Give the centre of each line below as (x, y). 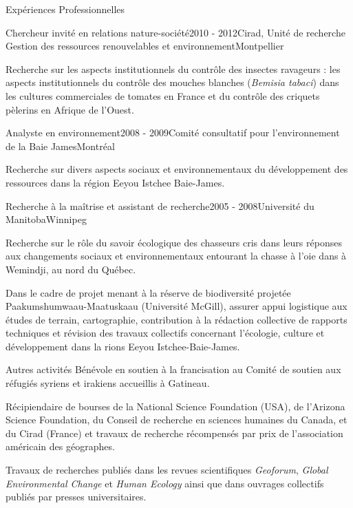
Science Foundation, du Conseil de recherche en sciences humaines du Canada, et (176, 420)
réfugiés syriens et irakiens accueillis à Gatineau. (108, 383)
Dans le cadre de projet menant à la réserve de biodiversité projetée (148, 292)
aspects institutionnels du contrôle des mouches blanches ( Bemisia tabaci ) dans (172, 82)
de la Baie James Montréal (60, 146)
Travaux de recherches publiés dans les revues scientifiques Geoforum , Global (167, 470)
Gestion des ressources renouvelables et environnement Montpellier (145, 46)
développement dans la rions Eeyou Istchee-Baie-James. (123, 346)
